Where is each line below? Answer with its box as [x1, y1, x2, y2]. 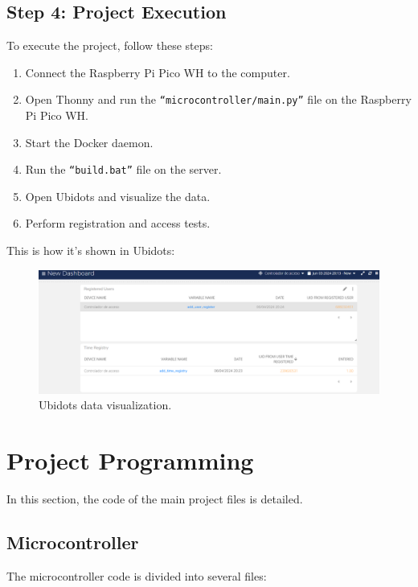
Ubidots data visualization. [39, 396, 172, 413]
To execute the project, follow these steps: [6, 37, 213, 54]
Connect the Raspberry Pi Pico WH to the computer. [25, 64, 290, 80]
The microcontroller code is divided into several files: [6, 567, 267, 584]
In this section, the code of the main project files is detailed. [6, 491, 303, 507]
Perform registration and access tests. [25, 215, 211, 232]
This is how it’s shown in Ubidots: [6, 242, 175, 259]
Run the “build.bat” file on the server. [25, 161, 222, 178]
